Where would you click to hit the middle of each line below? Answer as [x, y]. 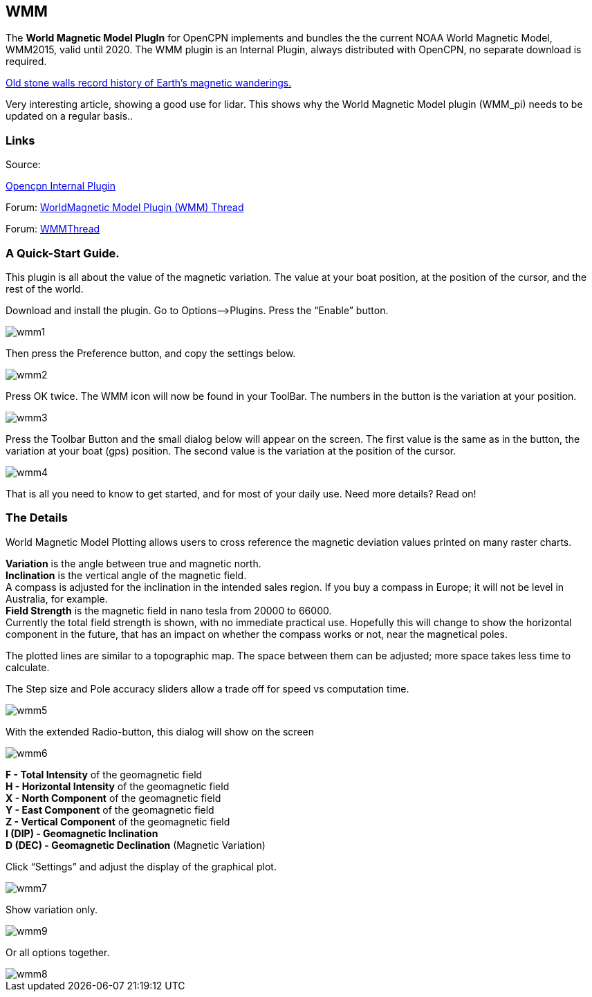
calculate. [28, 667]
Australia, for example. [57, 598]
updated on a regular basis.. [70, 116]
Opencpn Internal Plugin [61, 186]
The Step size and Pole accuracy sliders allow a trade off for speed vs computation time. [207, 688]
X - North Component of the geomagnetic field [113, 798]
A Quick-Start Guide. [63, 253]
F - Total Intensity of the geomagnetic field [104, 774]
